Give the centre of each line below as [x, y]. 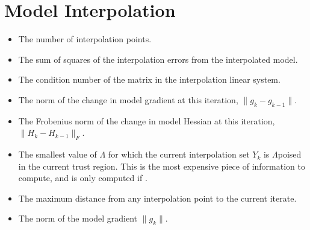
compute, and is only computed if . [83, 178]
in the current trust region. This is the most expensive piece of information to [162, 166]
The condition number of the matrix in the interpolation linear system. [149, 79]
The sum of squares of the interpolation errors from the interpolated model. [158, 59]
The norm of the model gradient [78, 218]
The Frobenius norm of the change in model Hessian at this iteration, [147, 120]
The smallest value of [57, 154]
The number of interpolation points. [85, 39]
